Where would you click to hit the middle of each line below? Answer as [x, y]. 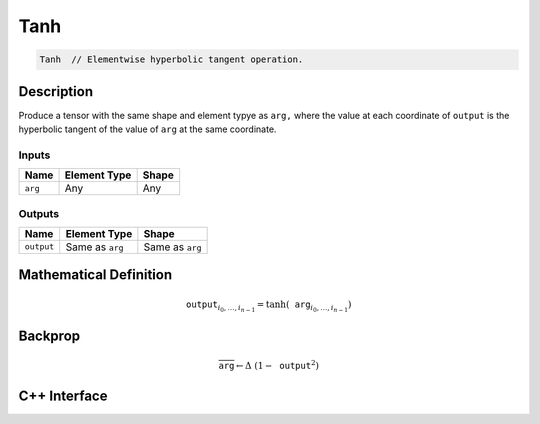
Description [56, 91]
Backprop [49, 336]
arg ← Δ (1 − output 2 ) [269, 364]
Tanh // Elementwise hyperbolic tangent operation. [171, 59]
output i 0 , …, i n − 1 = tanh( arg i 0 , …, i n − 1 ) [268, 306]
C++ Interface [63, 395]
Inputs [34, 155]
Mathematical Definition [95, 275]
